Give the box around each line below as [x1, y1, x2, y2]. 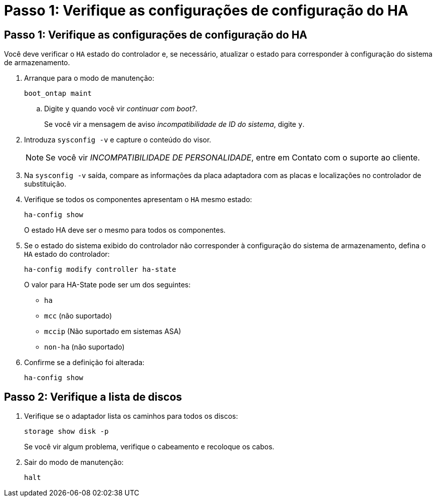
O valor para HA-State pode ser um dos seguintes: [24, 280, 191, 289]
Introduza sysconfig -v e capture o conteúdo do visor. [24, 135, 211, 144]
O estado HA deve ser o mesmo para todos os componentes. [24, 226, 226, 235]
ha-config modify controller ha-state [24, 265, 176, 274]
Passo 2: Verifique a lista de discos [4, 390, 182, 403]
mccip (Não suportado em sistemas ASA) [44, 327, 181, 336]
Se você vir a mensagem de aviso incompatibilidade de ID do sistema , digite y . [44, 120, 305, 129]
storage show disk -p [24, 427, 109, 436]
